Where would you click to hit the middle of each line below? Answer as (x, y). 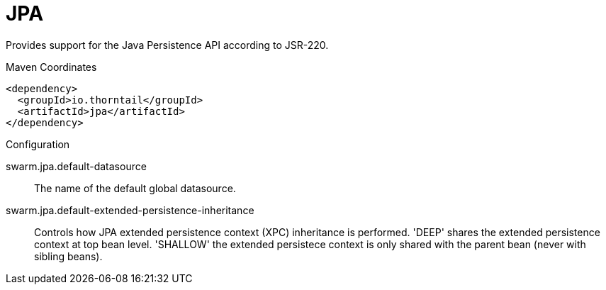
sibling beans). (68, 256)
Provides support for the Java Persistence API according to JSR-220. (167, 45)
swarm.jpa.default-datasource (76, 166)
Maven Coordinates (51, 67)
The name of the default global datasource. (135, 188)
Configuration (38, 144)
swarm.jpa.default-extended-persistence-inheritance (130, 210)
